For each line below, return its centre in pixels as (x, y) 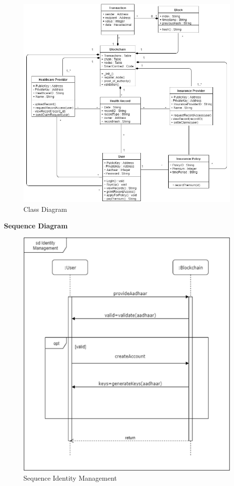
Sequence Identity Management (70, 478)
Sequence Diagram (36, 225)
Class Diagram (45, 209)
